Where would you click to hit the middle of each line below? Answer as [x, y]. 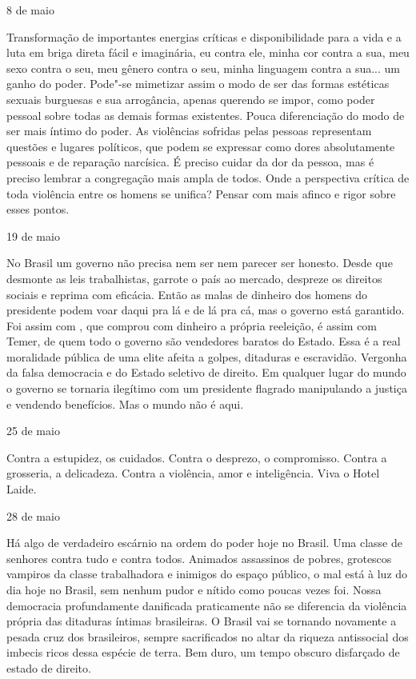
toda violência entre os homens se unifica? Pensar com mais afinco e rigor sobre [201, 193]
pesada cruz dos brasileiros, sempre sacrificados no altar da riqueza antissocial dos [208, 636]
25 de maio [33, 431]
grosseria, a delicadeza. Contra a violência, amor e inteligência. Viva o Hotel [193, 473]
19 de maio [33, 236]
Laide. [22, 489]
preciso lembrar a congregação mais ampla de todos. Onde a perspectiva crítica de [208, 177]
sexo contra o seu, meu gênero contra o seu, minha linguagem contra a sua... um [203, 68]
